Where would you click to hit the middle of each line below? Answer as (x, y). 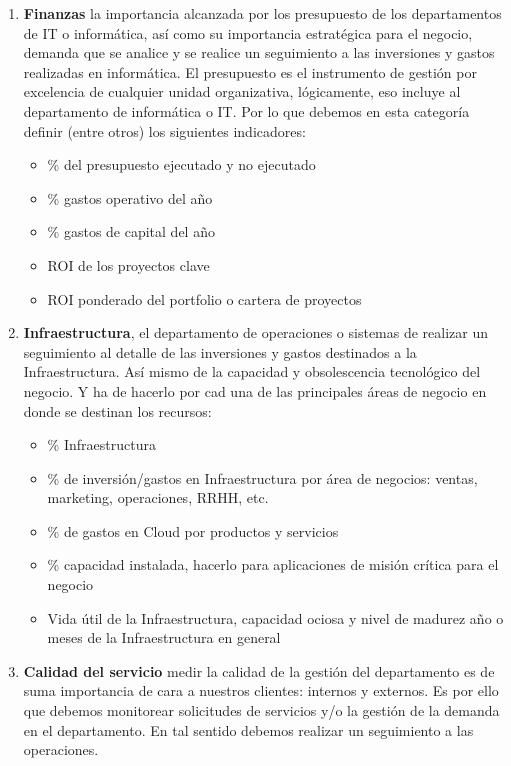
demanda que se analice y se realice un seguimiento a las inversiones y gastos (259, 52)
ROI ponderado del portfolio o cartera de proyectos (204, 298)
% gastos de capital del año (131, 231)
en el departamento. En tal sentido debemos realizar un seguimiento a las (248, 729)
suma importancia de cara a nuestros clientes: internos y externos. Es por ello (261, 690)
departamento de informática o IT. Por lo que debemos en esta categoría (246, 110)
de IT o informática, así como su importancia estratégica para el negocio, (248, 32)
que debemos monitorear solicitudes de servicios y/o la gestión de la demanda (261, 710)
